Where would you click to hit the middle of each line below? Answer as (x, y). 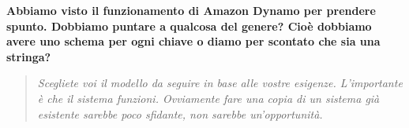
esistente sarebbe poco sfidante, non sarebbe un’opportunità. (180, 113)
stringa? (29, 56)
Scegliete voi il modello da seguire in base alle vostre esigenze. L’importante (220, 83)
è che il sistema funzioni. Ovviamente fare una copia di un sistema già (208, 98)
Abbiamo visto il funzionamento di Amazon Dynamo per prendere (191, 10)
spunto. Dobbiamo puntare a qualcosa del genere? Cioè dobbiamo (189, 26)
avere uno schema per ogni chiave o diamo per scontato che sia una (193, 41)
